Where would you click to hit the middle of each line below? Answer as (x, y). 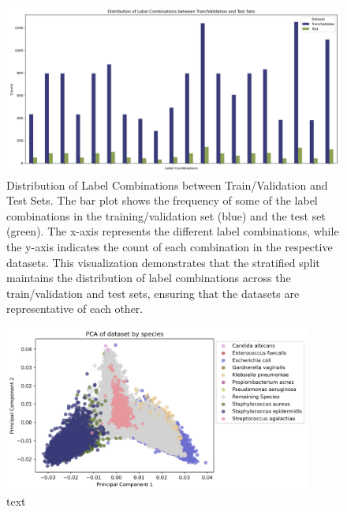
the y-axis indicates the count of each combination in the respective (170, 246)
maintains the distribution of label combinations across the (149, 278)
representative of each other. (75, 309)
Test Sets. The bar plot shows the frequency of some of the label (162, 200)
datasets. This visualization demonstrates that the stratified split (163, 262)
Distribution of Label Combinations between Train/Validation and (167, 184)
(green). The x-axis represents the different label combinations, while (173, 231)
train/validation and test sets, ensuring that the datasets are (153, 293)
